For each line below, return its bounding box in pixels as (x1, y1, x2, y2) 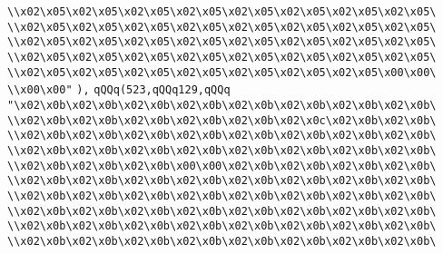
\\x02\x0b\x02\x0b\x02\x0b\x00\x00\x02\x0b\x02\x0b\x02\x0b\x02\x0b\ (7, 159, 437, 172)
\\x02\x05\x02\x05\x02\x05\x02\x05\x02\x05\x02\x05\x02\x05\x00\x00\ (7, 65, 437, 79)
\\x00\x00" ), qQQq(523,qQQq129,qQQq (7, 83, 231, 97)
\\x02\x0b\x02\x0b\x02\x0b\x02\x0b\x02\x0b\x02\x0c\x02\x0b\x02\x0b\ (7, 113, 437, 127)
